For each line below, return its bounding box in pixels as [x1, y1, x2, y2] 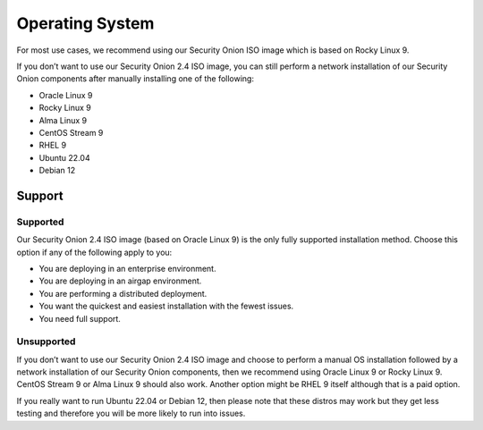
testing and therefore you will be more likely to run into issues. [16, 408, 246, 419]
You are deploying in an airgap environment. [38, 275, 202, 286]
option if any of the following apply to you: [16, 247, 173, 257]
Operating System [16, 13, 155, 33]
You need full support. [38, 313, 121, 324]
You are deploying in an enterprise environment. [38, 264, 216, 274]
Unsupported [16, 335, 76, 348]
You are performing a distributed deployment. [38, 288, 208, 299]
